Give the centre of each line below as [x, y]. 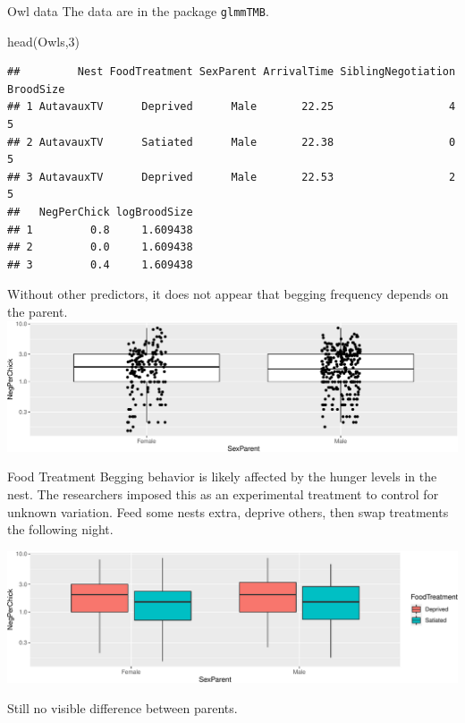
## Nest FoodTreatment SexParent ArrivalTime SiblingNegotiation [232, 72]
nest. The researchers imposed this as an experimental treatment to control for [223, 493]
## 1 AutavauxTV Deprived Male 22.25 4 [232, 107]
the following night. [60, 529]
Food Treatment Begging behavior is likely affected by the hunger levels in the [222, 476]
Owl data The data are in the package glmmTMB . [138, 11]
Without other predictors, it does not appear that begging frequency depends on [228, 294]
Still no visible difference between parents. [123, 707]
